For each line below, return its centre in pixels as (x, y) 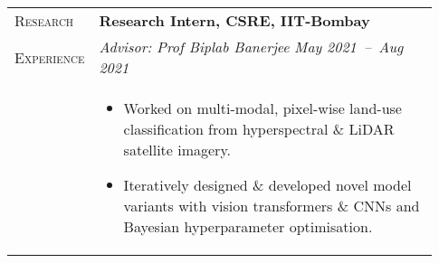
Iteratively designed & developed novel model (267, 185)
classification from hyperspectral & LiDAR (259, 129)
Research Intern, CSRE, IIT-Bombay (234, 20)
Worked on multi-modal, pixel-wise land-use (262, 108)
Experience (50, 57)
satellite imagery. (177, 150)
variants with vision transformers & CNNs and (272, 206)
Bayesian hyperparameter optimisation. (248, 226)
